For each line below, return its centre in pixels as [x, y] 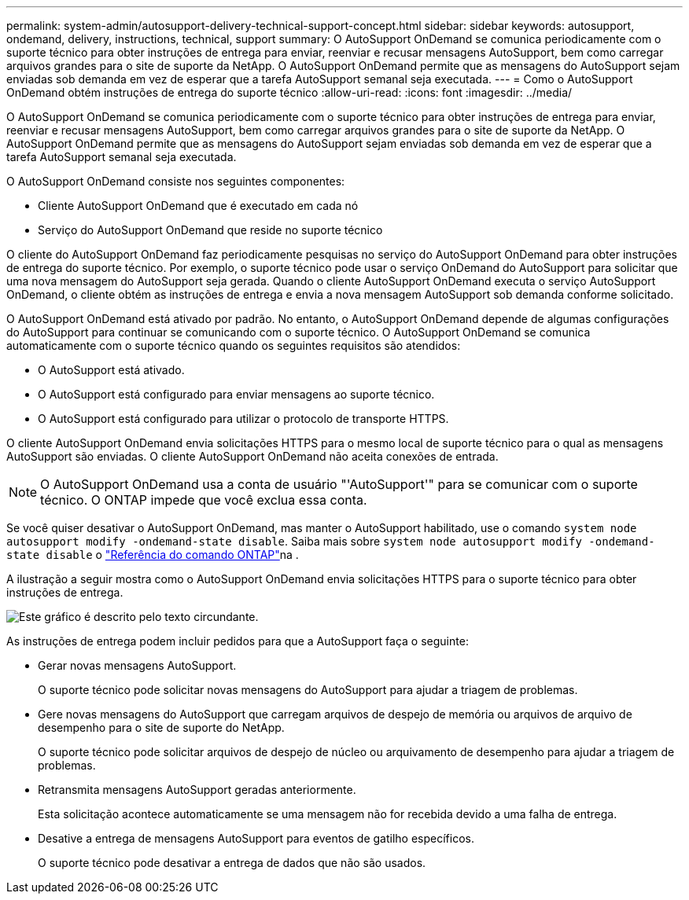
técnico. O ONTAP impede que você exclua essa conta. [204, 500]
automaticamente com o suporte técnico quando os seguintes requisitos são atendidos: [234, 345]
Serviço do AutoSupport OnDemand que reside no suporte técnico [210, 230]
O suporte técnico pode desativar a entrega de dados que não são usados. [232, 863]
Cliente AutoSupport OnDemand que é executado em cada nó [198, 206]
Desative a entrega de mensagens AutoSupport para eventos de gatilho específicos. [256, 838]
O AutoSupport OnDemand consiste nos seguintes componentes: [176, 181]
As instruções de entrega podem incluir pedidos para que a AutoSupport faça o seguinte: [238, 641]
